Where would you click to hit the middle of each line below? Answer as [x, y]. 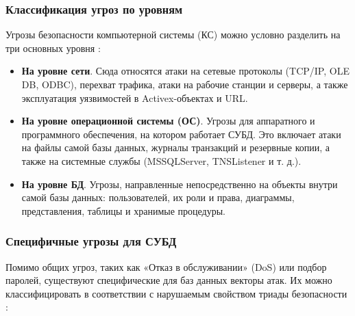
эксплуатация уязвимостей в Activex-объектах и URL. [135, 97]
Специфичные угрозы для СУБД [91, 241]
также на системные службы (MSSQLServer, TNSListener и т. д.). [161, 160]
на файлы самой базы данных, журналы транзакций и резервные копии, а [176, 147]
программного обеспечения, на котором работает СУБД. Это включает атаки [181, 134]
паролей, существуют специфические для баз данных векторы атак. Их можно [169, 280]
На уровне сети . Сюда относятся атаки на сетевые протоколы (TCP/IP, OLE [185, 71]
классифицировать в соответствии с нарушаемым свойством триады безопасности [176, 293]
